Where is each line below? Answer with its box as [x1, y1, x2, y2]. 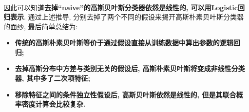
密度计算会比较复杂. [21, 99, 86, 109]
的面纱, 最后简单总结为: [3, 21, 78, 31]
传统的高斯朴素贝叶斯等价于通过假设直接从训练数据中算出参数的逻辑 [15, 37, 233, 48]
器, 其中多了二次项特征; [15, 73, 91, 83]
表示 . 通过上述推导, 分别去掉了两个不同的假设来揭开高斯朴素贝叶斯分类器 [10, 12, 244, 22]
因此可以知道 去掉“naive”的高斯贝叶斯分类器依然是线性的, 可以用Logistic [3, 2, 238, 12]
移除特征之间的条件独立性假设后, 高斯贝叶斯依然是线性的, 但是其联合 [15, 89, 236, 99]
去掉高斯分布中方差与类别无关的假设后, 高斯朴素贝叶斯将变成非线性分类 [15, 63, 245, 74]
